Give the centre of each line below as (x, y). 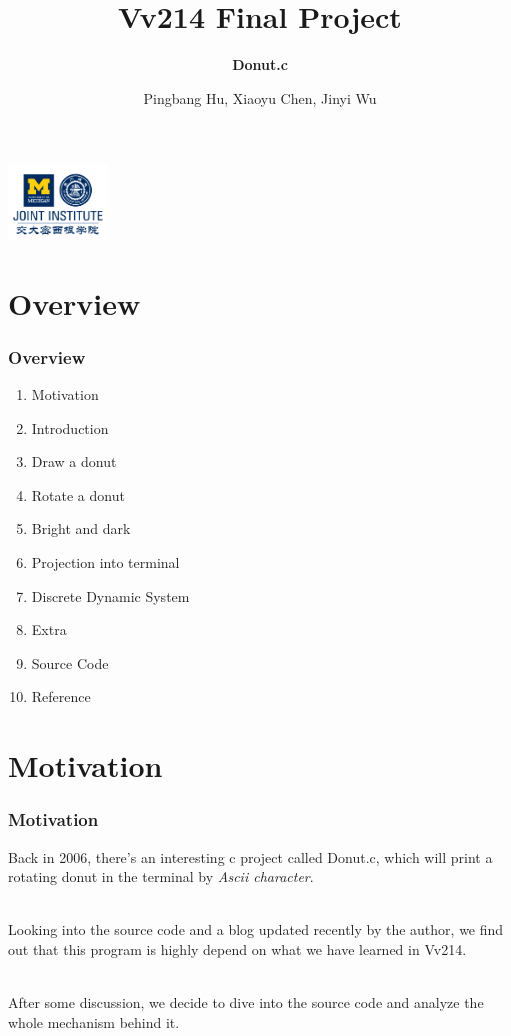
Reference (61, 696)
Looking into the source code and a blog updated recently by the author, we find (256, 929)
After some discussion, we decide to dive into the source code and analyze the (246, 1002)
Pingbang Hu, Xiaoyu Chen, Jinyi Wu (260, 97)
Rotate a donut (78, 494)
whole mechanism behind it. (94, 1021)
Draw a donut (74, 461)
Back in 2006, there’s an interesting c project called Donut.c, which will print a (250, 856)
